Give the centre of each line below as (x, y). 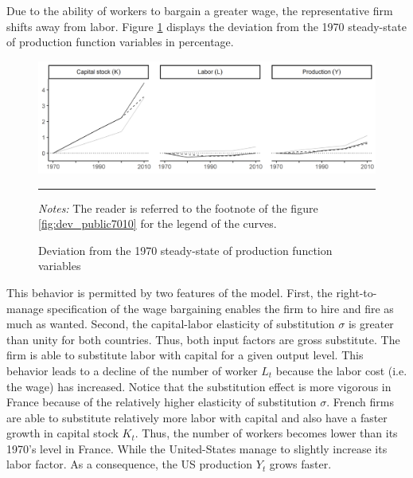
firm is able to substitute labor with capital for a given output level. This (185, 355)
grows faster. (300, 464)
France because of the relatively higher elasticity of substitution (162, 402)
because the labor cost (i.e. (341, 370)
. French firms (360, 402)
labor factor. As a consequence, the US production (130, 464)
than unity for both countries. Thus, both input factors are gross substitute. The (203, 339)
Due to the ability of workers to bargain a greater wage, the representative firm (200, 10)
